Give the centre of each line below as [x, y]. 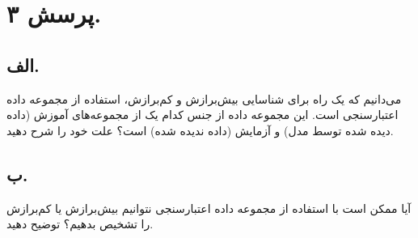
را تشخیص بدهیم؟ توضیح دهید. [80, 224]
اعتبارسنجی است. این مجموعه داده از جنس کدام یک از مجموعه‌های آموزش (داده [203, 115]
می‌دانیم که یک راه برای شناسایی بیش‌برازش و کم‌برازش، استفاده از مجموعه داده [204, 98]
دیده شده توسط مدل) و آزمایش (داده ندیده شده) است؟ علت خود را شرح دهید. [200, 130]
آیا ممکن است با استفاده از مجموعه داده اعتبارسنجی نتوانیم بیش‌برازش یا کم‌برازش [209, 208]
